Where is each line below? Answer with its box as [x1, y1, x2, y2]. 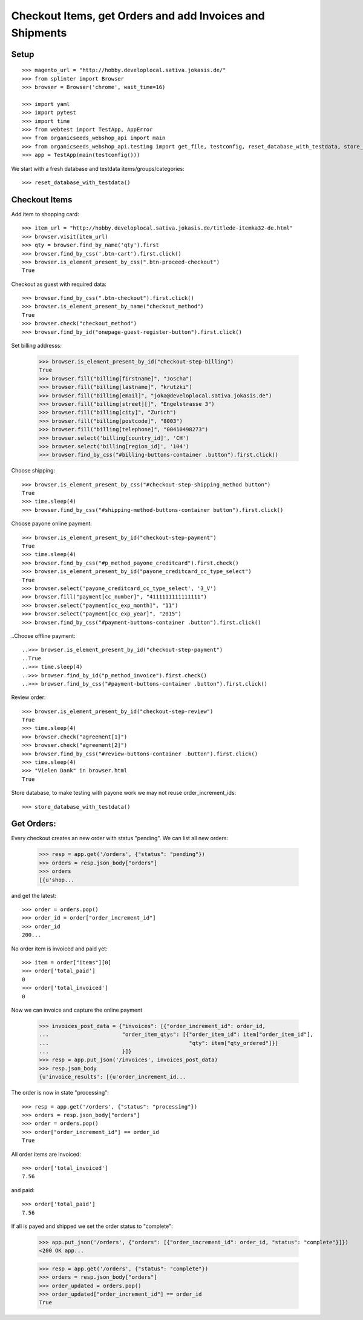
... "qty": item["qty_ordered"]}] [39, 1040, 278, 1046]
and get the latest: [11, 892, 57, 899]
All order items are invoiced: [11, 1150, 81, 1158]
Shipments [11, 26, 67, 39]
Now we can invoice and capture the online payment [11, 1006, 143, 1013]
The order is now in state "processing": [11, 1089, 109, 1096]
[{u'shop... [39, 876, 75, 883]
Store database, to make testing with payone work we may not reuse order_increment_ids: [11, 789, 237, 797]
